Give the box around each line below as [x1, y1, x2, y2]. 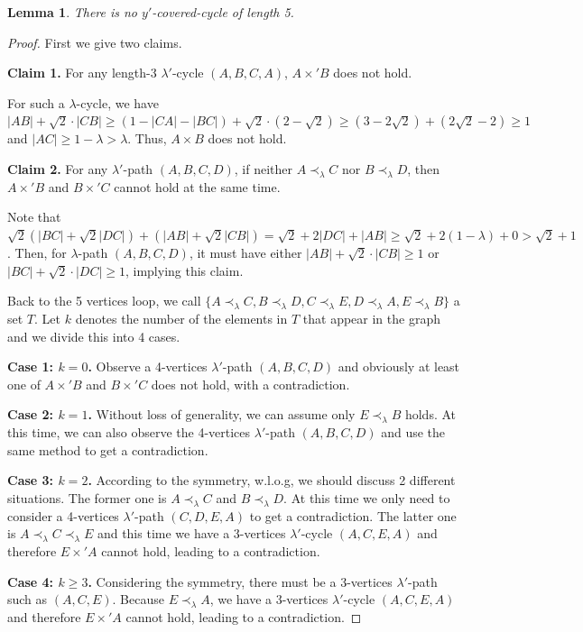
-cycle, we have [76, 93, 159, 112]
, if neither [234, 159, 292, 178]
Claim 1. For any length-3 [7, 63, 157, 82]
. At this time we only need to [283, 488, 450, 507]
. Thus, [127, 129, 167, 148]
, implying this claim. [125, 261, 244, 279]
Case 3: [7, 471, 54, 490]
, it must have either [189, 243, 302, 261]
